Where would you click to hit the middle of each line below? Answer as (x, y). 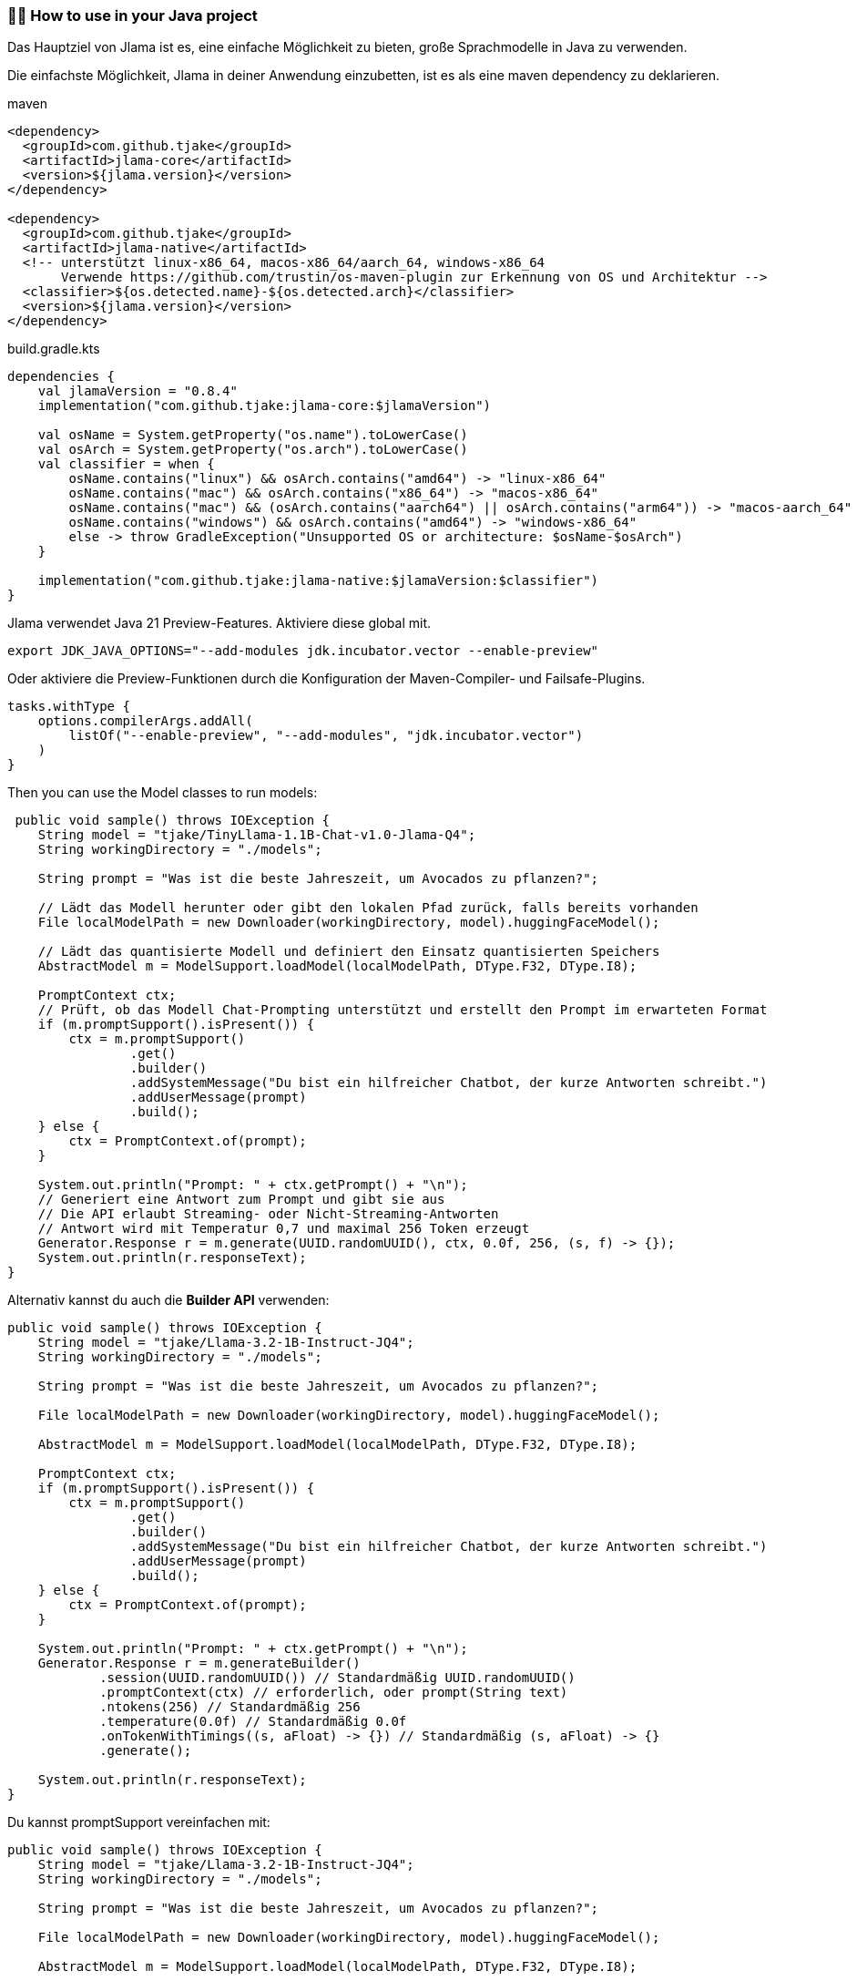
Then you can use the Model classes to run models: (163, 793)
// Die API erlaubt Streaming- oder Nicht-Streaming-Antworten (268, 1214)
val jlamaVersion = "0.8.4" (138, 391)
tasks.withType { (69, 707)
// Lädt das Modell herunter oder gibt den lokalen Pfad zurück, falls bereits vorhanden (368, 908)
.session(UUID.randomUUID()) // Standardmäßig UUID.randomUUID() (337, 1678)
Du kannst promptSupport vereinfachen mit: (139, 1822)
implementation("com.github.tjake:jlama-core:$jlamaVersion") (265, 406)
